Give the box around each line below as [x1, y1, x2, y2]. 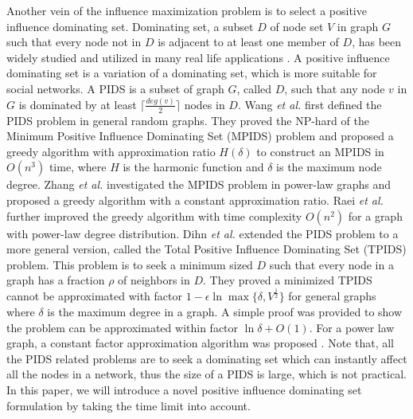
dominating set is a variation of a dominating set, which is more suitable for [6, 65, 377, 81]
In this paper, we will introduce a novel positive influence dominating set [6, 381, 362, 397]
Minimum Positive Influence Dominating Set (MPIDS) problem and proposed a [6, 127, 394, 144]
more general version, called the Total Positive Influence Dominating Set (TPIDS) [6, 241, 407, 257]
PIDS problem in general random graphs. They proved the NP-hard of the [6, 112, 369, 128]
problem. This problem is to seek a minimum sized [6, 256, 253, 272]
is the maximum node [276, 159, 382, 175]
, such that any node [284, 80, 385, 96]
